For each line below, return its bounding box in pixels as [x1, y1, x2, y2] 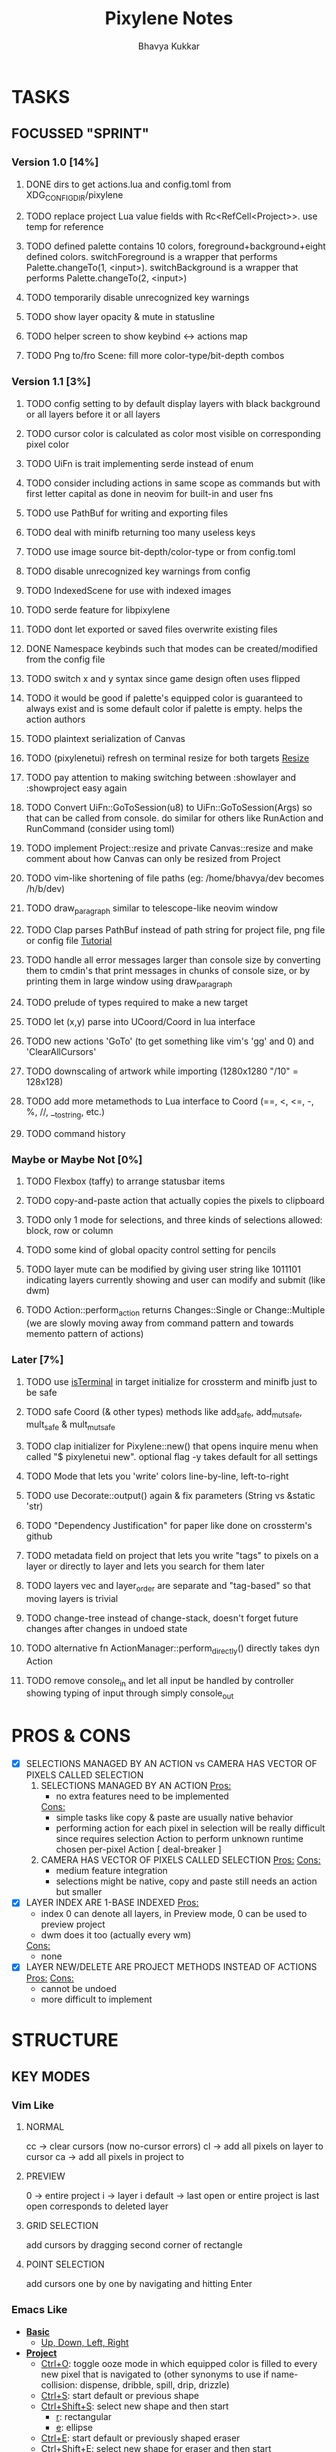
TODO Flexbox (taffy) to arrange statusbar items [25, 1175, 226, 1187]
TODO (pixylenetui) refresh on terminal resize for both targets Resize [25, 752, 310, 764]
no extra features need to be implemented [55, 1790, 229, 1802]
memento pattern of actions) [25, 1328, 144, 1340]
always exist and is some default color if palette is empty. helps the [25, 702, 303, 714]
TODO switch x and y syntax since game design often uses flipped [25, 672, 301, 684]
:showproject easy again [25, 782, 128, 794]
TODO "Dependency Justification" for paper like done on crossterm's [25, 1520, 313, 1532]
